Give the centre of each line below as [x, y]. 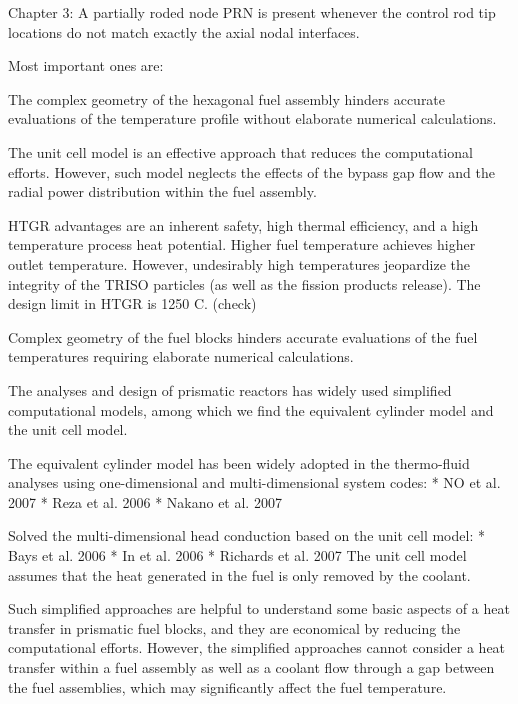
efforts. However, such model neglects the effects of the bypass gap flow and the [251, 171]
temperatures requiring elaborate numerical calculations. [181, 356]
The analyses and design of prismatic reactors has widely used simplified [230, 389]
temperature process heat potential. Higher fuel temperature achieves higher [242, 244]
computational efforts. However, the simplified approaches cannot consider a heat [257, 647]
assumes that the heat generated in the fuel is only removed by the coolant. [239, 574]
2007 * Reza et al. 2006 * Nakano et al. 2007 [145, 501]
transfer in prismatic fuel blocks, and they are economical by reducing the [234, 627]
